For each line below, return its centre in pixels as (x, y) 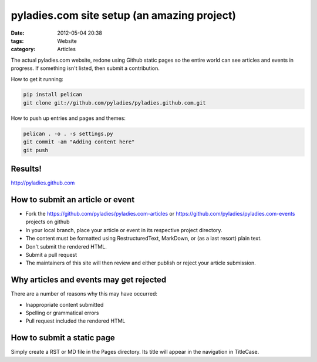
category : (23, 49)
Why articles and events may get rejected (89, 280)
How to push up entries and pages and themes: (68, 118)
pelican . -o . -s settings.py (68, 133)
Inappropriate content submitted (65, 304)
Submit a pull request (51, 254)
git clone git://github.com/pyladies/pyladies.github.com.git (114, 103)
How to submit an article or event (73, 200)
